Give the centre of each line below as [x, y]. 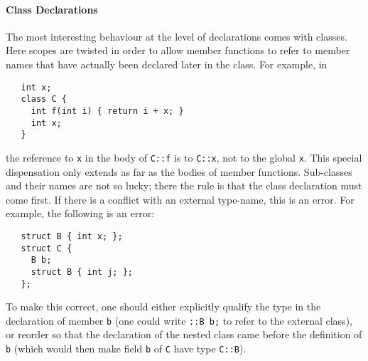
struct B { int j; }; [82, 272]
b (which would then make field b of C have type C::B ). [126, 349]
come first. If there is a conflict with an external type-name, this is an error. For [180, 199]
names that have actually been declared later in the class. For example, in [167, 64]
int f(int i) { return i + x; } [107, 111]
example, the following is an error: [80, 213]
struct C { [47, 248]
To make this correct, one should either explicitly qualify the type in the [163, 307]
